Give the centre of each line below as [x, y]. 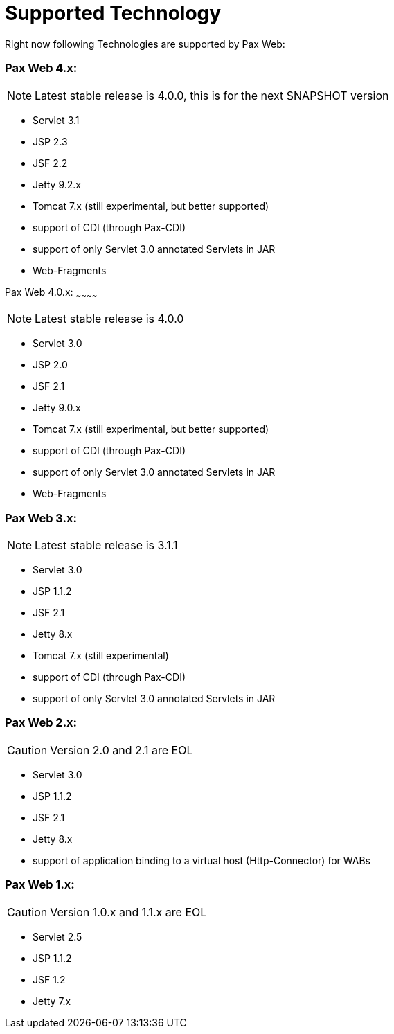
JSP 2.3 [50, 141]
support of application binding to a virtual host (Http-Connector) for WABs [202, 860]
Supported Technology [113, 13]
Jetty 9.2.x [57, 184]
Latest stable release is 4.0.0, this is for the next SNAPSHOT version [212, 95]
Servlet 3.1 [56, 120]
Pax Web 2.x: [41, 723]
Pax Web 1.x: [40, 885]
